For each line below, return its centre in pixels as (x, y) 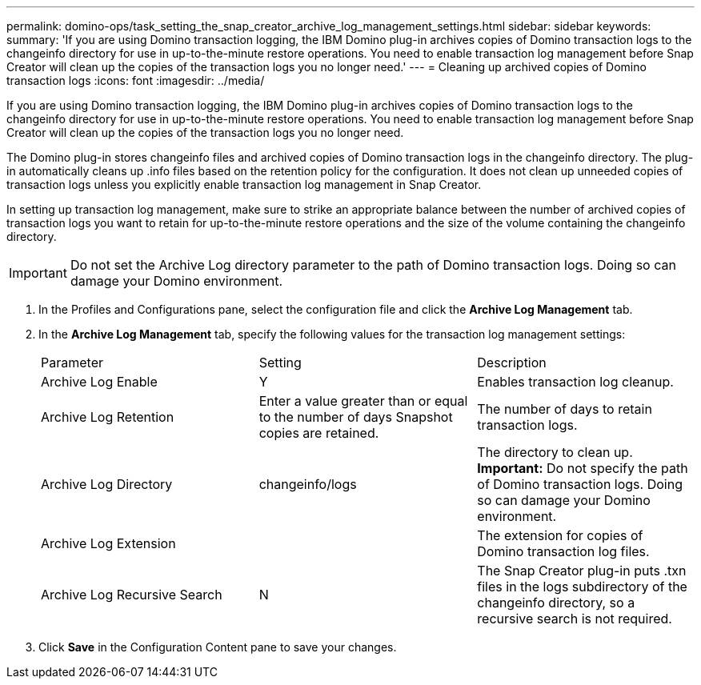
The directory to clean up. (555, 452)
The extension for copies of (560, 535)
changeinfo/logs (308, 484)
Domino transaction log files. (563, 551)
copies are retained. (319, 433)
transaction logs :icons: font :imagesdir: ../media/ (136, 80)
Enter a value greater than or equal (363, 401)
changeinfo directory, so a (556, 603)
